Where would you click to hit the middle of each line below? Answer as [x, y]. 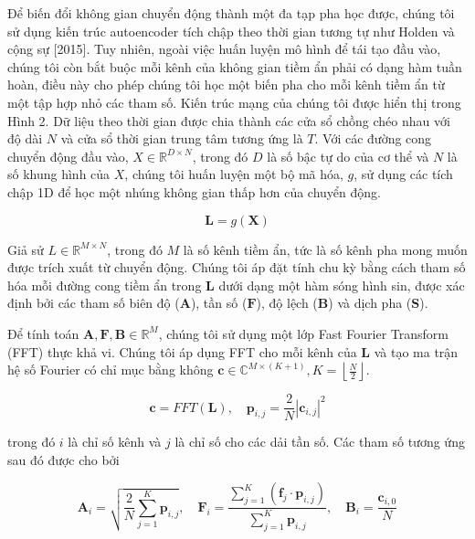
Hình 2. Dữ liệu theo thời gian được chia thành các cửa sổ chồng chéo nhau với [229, 120]
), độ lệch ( [287, 303]
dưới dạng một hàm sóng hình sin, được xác [342, 285]
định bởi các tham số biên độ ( [94, 303]
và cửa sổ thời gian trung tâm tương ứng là [182, 138]
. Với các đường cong [373, 138]
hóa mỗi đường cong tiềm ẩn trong [105, 285]
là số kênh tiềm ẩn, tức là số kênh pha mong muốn [325, 249]
